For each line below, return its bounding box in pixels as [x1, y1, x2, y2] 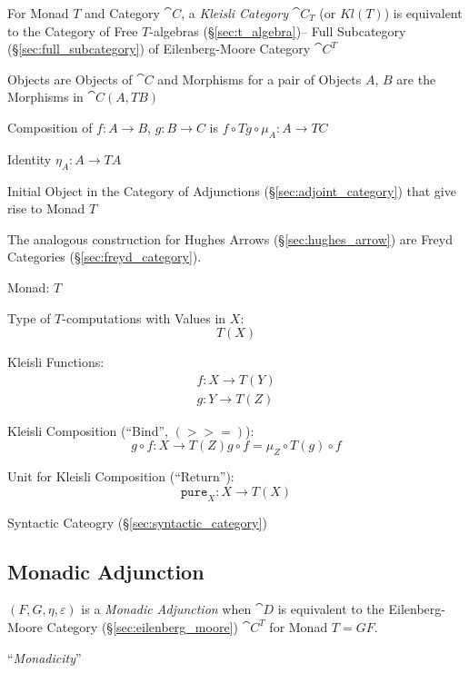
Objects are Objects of [7, 69, 133, 88]
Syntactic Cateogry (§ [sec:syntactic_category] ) [7, 512, 267, 531]
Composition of [7, 117, 93, 136]
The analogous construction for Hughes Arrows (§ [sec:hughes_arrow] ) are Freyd [7, 229, 453, 248]
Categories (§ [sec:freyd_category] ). [7, 247, 202, 266]
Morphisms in [7, 87, 84, 106]
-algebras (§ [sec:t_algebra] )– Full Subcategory [149, 21, 406, 40]
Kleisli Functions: [7, 352, 105, 371]
